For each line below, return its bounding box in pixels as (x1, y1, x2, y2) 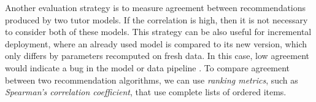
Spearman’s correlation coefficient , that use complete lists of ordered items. (5, 85, 287, 98)
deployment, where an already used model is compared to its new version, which (5, 37, 307, 50)
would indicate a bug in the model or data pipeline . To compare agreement (5, 61, 290, 74)
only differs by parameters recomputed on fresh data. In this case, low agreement (5, 49, 310, 62)
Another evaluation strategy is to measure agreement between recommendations (5, 1, 306, 14)
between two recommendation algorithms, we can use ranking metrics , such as (5, 73, 298, 86)
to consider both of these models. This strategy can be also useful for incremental (5, 25, 312, 38)
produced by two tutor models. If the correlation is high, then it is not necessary (5, 13, 308, 26)
